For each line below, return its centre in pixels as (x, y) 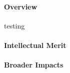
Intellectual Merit (35, 45)
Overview (21, 6)
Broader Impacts (34, 65)
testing (14, 25)
